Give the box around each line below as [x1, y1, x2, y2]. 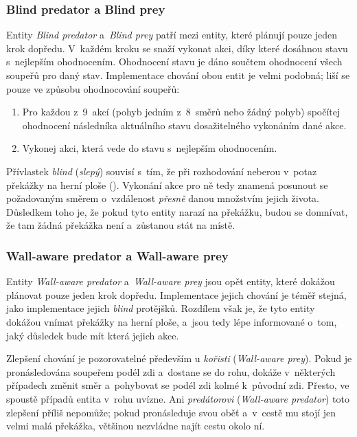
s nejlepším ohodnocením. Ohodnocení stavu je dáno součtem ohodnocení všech [6, 54, 343, 69]
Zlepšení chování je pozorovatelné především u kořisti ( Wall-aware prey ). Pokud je [6, 351, 352, 366]
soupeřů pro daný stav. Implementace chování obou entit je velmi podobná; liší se [6, 68, 350, 82]
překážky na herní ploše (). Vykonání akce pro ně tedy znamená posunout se [6, 177, 328, 192]
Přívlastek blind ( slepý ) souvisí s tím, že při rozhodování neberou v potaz [6, 164, 317, 178]
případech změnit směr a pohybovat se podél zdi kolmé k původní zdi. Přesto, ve [6, 378, 349, 392]
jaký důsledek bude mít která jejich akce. [6, 328, 179, 342]
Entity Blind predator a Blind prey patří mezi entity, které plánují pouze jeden [6, 27, 338, 42]
